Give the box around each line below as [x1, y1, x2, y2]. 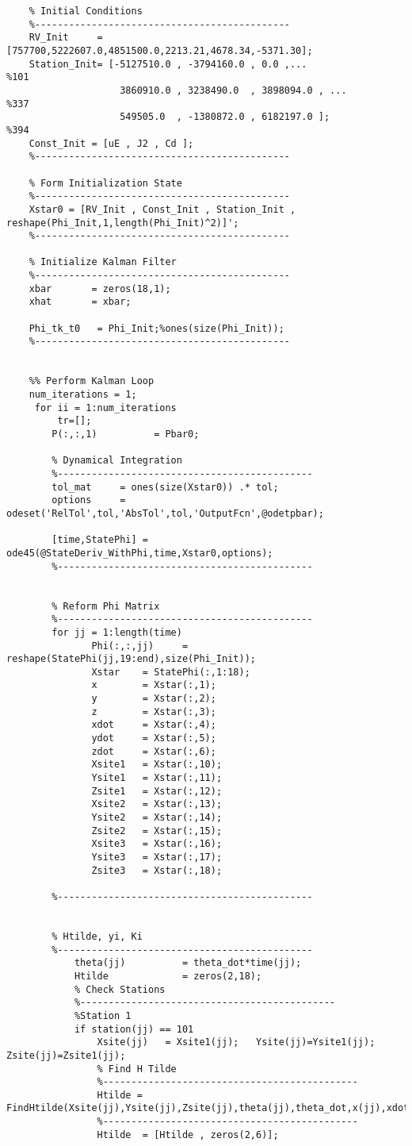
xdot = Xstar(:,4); [91, 719, 216, 731]
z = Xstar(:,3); [91, 706, 216, 717]
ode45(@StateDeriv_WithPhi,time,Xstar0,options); [6, 547, 273, 559]
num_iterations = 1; [29, 389, 137, 401]
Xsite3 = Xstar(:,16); [91, 838, 223, 850]
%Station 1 [74, 1009, 132, 1021]
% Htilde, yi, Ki [51, 930, 143, 942]
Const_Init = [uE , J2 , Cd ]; [29, 137, 194, 149]
